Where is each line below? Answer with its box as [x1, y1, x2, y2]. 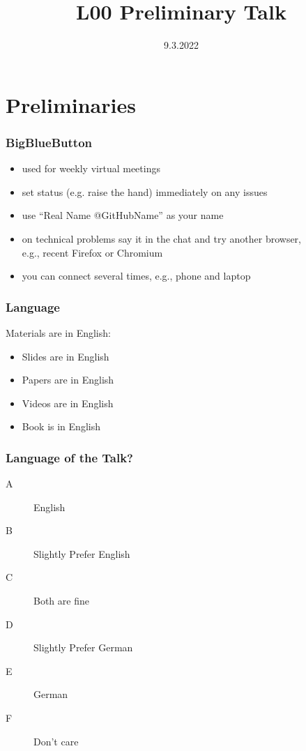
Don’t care [33, 734, 79, 748]
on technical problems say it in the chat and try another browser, [22, 231, 301, 245]
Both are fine [33, 593, 89, 608]
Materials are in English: [6, 325, 111, 340]
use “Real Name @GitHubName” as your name [22, 208, 224, 222]
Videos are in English [22, 395, 114, 410]
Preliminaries [6, 90, 136, 119]
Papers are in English [22, 372, 114, 387]
